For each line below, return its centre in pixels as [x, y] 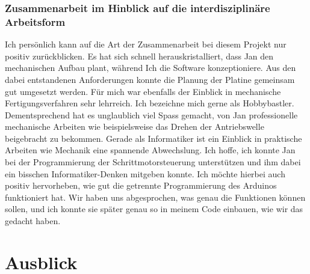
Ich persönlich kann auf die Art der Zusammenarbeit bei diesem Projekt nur [146, 44]
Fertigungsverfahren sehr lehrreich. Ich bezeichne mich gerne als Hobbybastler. [150, 103]
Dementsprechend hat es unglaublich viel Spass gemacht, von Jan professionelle [151, 114]
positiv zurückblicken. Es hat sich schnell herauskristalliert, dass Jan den [139, 56]
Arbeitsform [35, 21]
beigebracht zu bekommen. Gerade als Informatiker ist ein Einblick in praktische [153, 138]
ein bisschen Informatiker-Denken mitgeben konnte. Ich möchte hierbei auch [145, 173]
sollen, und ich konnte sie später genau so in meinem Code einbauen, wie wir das [154, 209]
